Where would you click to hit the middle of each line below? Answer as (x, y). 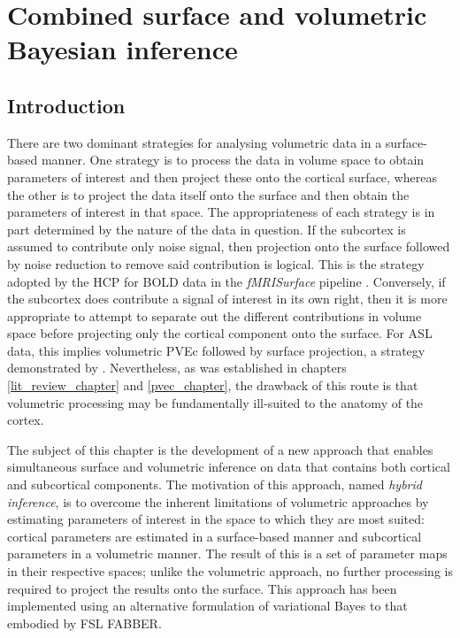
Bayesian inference (123, 49)
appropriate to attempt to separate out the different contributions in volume (215, 315)
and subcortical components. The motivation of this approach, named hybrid (215, 484)
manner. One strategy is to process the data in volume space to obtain (233, 160)
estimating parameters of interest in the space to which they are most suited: (216, 519)
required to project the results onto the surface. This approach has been (202, 588)
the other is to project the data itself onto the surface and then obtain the (208, 194)
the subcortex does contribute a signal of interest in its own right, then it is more (227, 299)
